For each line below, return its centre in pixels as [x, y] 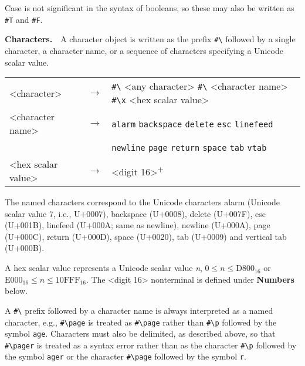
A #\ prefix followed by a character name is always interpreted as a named [139, 310]
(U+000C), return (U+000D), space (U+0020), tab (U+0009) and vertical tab [146, 236]
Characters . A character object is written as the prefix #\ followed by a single [150, 39]
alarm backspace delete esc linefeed [192, 124]
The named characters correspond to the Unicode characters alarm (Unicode [143, 202]
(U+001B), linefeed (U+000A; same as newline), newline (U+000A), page [138, 225]
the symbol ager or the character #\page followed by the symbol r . [126, 356]
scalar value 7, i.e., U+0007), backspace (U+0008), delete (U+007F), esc [135, 213]
